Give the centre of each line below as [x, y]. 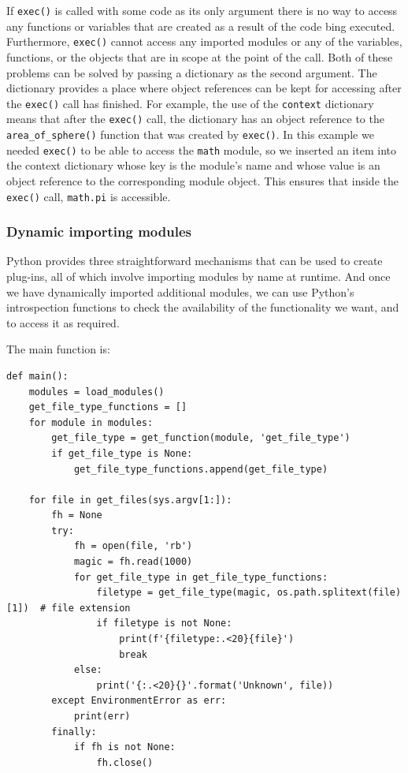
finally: [74, 732]
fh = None [77, 515]
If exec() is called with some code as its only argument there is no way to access [202, 10]
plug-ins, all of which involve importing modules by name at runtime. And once [198, 276]
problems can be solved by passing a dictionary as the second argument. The [192, 72]
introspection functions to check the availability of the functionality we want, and [203, 307]
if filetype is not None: [164, 624]
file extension [91, 608]
